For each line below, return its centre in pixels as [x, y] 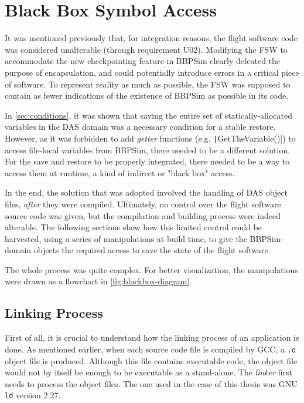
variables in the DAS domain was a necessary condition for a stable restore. [140, 127]
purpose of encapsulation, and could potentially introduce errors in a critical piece [152, 72]
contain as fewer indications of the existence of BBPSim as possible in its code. [147, 95]
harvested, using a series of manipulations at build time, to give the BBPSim [143, 238]
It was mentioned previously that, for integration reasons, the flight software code [151, 38]
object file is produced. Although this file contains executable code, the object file [151, 360]
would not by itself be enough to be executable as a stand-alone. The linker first [149, 372]
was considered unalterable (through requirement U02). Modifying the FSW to [146, 49]
